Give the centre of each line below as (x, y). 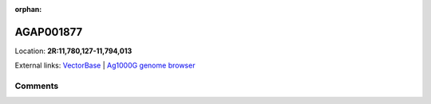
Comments (37, 86)
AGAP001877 (49, 32)
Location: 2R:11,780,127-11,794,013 (73, 51)
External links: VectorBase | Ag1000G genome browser (105, 65)
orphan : (28, 9)
